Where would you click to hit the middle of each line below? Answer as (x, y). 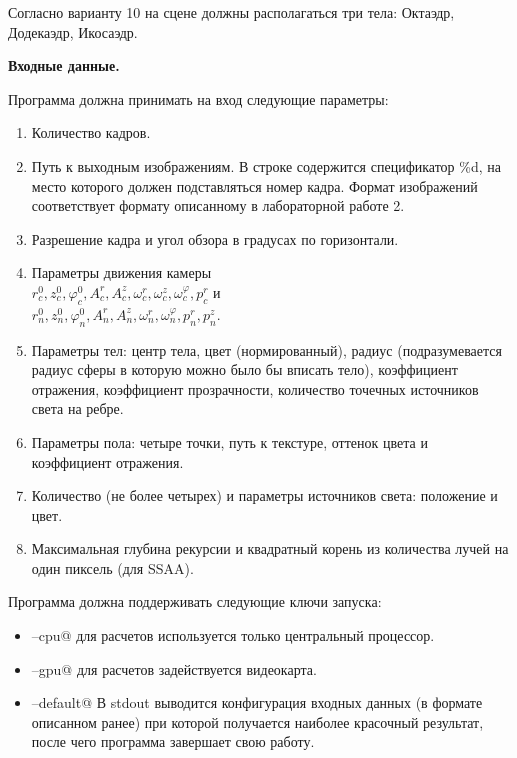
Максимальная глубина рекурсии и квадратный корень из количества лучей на (270, 548)
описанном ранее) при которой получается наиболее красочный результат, (257, 721)
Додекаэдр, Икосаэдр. (73, 31)
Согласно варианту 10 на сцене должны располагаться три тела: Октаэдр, (231, 12)
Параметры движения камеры (121, 272)
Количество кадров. (91, 132)
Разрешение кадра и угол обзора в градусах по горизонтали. (215, 238)
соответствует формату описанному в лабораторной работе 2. (218, 205)
